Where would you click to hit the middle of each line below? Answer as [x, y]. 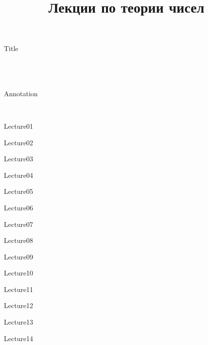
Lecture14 [19, 338]
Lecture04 [19, 175]
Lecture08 [19, 240]
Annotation [21, 93]
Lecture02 [19, 142]
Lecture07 [19, 224]
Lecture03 [19, 159]
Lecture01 [19, 126]
